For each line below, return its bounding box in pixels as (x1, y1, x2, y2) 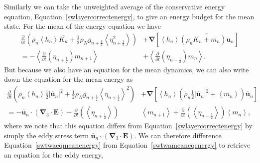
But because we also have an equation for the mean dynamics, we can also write (4, 64, 249, 74)
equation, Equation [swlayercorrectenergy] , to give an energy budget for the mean (4, 11, 255, 21)
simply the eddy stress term (4, 130, 89, 140)
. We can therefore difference (134, 130, 222, 140)
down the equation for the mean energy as (4, 74, 133, 84)
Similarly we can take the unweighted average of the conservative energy (4, 1, 225, 11)
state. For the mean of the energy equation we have (4, 21, 161, 31)
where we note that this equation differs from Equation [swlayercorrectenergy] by (4, 120, 253, 131)
